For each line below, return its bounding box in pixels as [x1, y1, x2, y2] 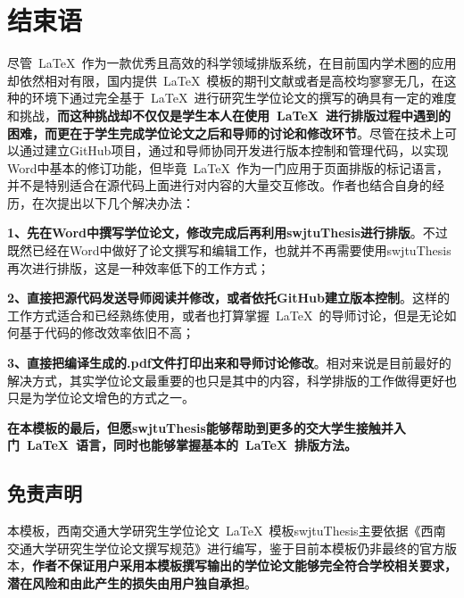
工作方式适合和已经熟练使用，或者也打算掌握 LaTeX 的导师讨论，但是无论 [7, 305, 444, 324]
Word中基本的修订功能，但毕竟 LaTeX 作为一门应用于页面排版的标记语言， [7, 158, 449, 177]
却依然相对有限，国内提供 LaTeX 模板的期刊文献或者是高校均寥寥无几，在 [7, 71, 444, 89]
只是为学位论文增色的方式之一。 [7, 388, 195, 407]
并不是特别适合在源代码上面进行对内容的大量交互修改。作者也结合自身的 [7, 176, 432, 195]
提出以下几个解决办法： [56, 193, 195, 212]
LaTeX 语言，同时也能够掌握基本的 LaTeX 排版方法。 [27, 436, 358, 454]
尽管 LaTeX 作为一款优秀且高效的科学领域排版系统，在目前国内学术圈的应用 [7, 54, 457, 72]
